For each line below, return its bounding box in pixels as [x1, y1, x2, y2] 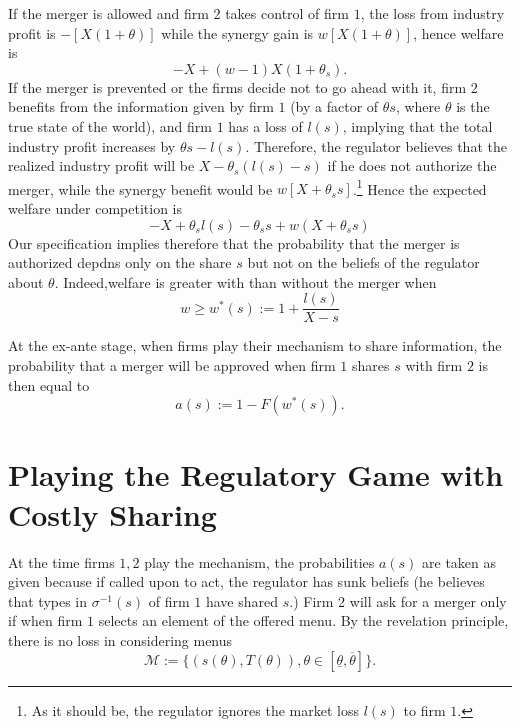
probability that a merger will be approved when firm [8, 355, 336, 376]
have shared [205, 590, 279, 611]
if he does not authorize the [327, 155, 497, 176]
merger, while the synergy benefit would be [8, 178, 273, 199]
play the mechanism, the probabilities [144, 551, 375, 572]
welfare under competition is [8, 198, 182, 218]
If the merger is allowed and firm [8, 3, 209, 23]
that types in [8, 590, 88, 611]
